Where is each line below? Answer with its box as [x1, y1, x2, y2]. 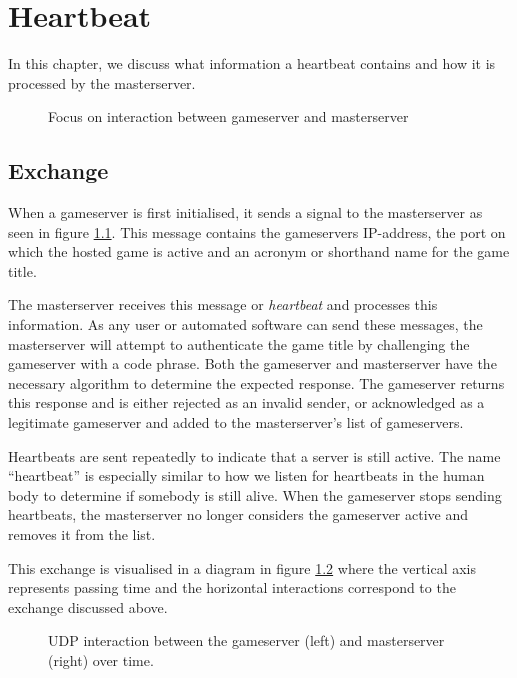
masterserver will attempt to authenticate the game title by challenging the [8, 333, 470, 354]
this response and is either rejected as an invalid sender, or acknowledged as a [8, 392, 485, 413]
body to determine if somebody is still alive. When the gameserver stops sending [8, 484, 502, 505]
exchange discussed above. [8, 596, 168, 617]
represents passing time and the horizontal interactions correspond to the [8, 577, 456, 598]
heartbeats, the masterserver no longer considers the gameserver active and [8, 504, 468, 525]
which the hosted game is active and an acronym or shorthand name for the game [8, 241, 510, 262]
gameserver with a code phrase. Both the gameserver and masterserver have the [8, 353, 497, 374]
